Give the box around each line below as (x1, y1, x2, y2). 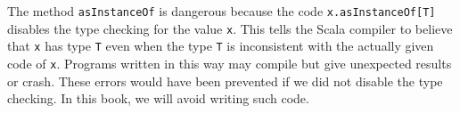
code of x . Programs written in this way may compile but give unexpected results (7, 53, 452, 72)
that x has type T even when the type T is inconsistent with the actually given (7, 36, 434, 55)
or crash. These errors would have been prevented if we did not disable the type (7, 71, 443, 90)
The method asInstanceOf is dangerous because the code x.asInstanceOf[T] (7, 2, 436, 20)
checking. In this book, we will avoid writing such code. (7, 89, 309, 108)
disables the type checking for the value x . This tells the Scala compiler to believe (7, 19, 453, 37)
